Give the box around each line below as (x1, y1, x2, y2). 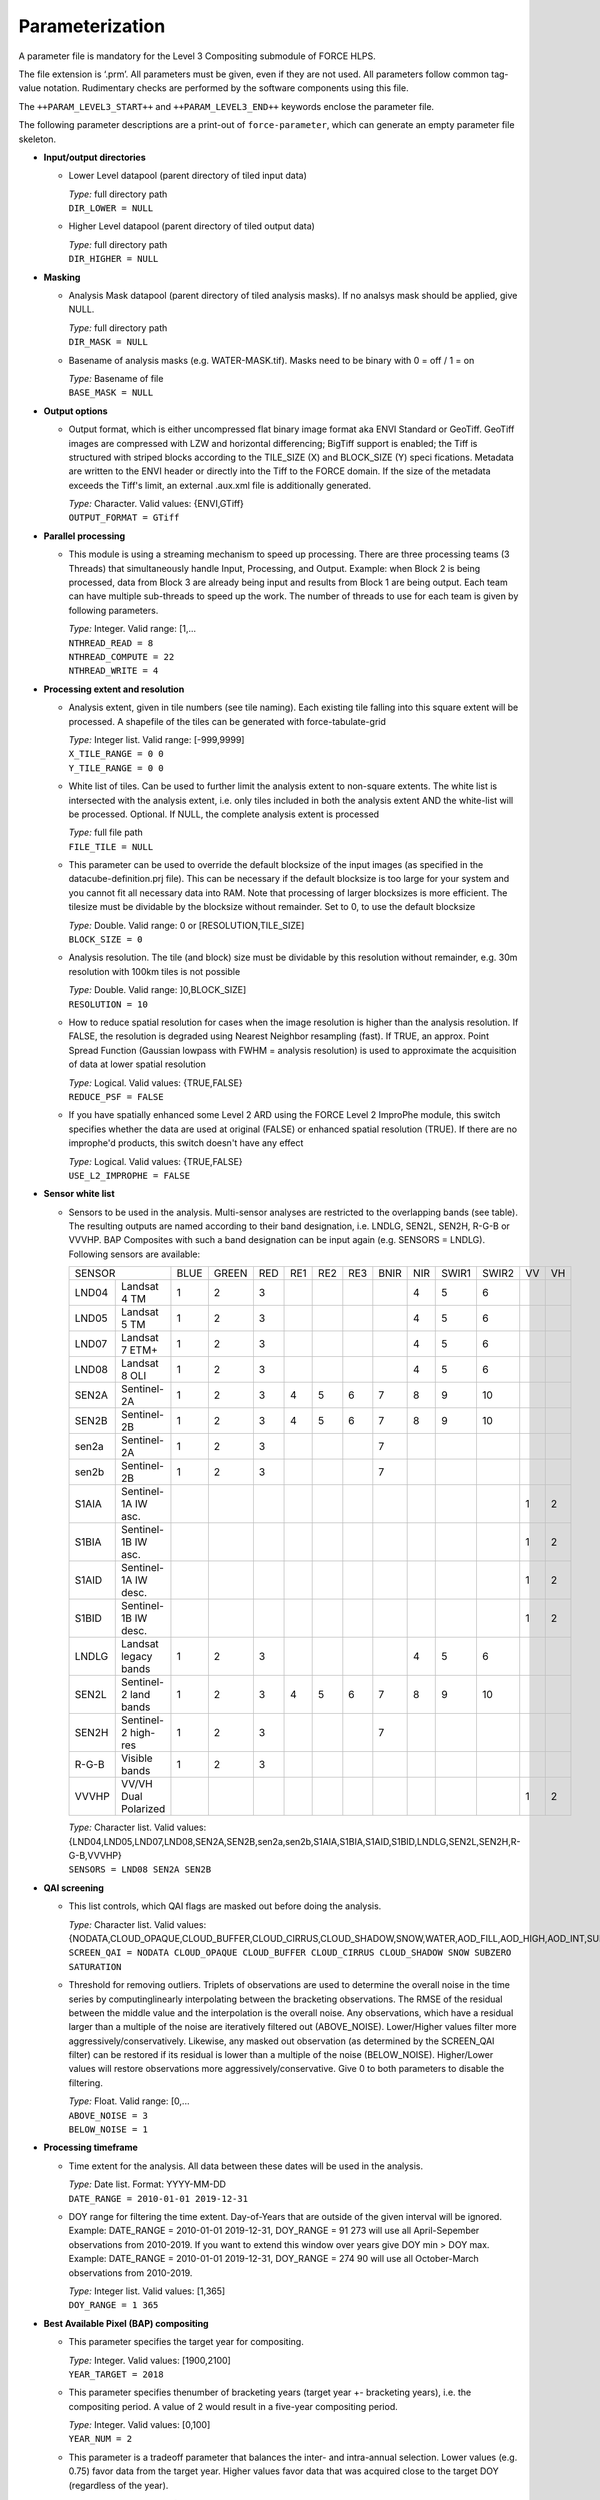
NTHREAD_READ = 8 (68, 637, 154, 649)
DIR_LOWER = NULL (68, 203, 154, 214)
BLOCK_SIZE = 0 (68, 934, 144, 945)
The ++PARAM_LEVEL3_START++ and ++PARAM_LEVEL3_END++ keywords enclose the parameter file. (18, 100, 435, 112)
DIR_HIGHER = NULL (68, 253, 159, 265)
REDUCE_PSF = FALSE (68, 1091, 164, 1102)
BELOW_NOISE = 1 (68, 2124, 149, 2135)
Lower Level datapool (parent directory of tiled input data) (68, 170, 307, 182)
